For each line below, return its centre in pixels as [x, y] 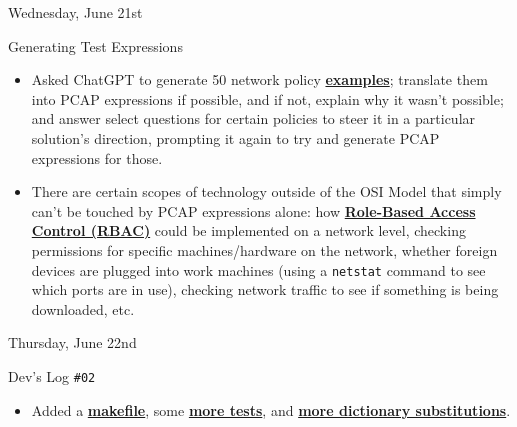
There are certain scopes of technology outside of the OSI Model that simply [266, 191]
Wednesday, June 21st [75, 12]
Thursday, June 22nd [72, 342]
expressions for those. [97, 157]
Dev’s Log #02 [52, 375]
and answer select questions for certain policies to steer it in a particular [253, 118]
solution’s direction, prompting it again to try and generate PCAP [235, 137]
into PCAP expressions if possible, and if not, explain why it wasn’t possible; [267, 98]
